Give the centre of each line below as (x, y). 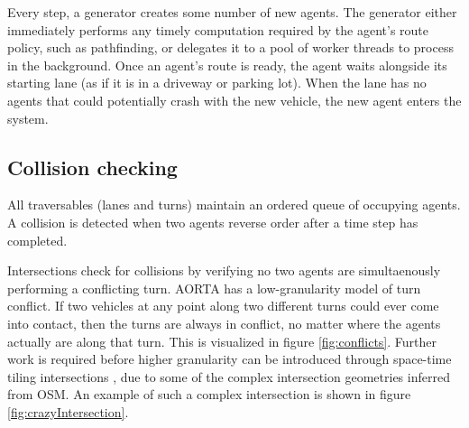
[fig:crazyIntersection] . (68, 411)
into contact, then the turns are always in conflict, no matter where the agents (224, 323)
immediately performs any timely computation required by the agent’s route (218, 29)
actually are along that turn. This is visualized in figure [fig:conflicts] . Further (222, 341)
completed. (37, 240)
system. (28, 118)
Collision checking (92, 167)
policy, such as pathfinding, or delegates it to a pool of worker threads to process (230, 47)
